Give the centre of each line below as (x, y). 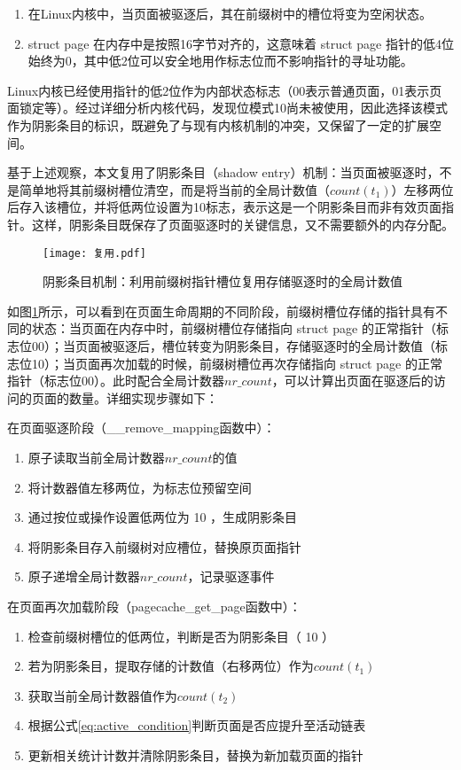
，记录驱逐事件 (231, 576)
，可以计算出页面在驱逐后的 (352, 381)
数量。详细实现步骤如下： (143, 397)
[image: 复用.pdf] (94, 253)
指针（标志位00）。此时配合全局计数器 (116, 381)
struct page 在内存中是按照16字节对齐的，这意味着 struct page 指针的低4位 (241, 43)
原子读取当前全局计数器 (96, 457)
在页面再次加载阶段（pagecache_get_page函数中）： (154, 606)
